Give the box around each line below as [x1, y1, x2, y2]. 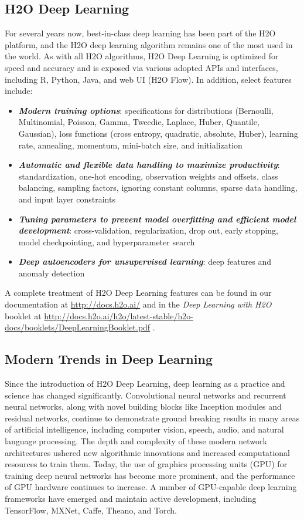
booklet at [5, 309, 42, 322]
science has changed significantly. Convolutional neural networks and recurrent [5, 389, 286, 401]
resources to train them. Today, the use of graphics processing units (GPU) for [5, 458, 288, 470]
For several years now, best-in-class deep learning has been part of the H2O [5, 27, 276, 39]
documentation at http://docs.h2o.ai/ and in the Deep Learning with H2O [5, 298, 272, 310]
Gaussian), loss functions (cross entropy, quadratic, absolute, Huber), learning [18, 127, 298, 139]
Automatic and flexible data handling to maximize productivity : [18, 158, 280, 171]
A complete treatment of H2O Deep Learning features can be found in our [5, 286, 272, 299]
